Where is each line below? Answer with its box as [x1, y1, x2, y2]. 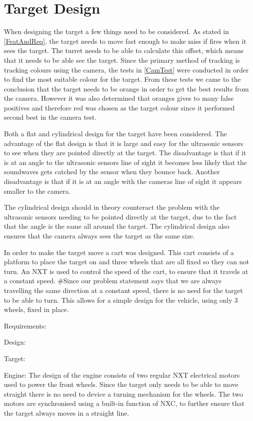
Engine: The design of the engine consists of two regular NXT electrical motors [4, 369, 240, 380]
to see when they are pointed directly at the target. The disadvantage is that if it [4, 147, 246, 158]
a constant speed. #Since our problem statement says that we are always [4, 275, 222, 286]
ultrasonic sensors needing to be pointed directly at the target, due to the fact [4, 211, 237, 221]
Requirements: [4, 320, 47, 330]
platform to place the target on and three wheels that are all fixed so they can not [4, 256, 249, 267]
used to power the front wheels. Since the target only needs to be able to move [4, 379, 238, 389]
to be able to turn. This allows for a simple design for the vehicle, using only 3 [4, 294, 238, 305]
